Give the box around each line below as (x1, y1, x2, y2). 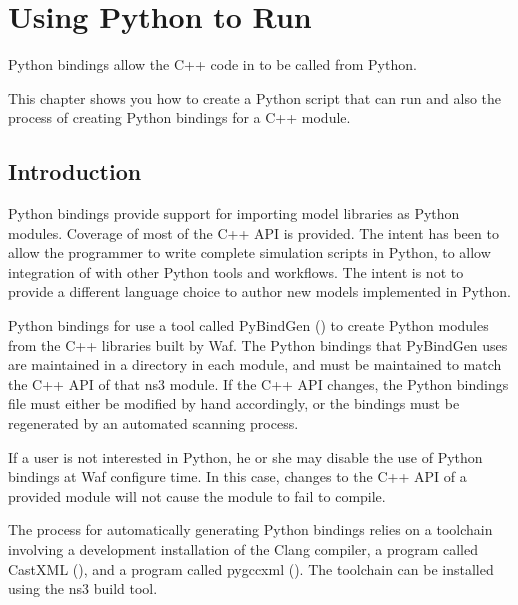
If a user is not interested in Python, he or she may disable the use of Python (8, 446, 483, 467)
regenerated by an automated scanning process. (8, 413, 299, 434)
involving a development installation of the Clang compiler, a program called (8, 539, 478, 560)
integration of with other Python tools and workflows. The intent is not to (8, 261, 464, 282)
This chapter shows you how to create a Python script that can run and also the (8, 87, 502, 108)
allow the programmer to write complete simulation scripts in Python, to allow (8, 242, 491, 263)
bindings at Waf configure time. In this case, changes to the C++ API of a (8, 466, 467, 487)
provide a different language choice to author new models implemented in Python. (8, 281, 511, 302)
